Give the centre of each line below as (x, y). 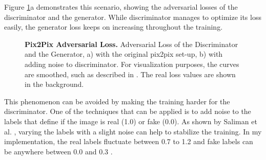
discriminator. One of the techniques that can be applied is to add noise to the (128, 111)
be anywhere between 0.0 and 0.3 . (58, 151)
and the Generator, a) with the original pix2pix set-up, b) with (124, 54)
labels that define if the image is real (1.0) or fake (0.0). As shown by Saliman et (131, 121)
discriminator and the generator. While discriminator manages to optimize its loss (133, 17)
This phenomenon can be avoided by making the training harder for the (117, 101)
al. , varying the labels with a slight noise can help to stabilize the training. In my (133, 131)
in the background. (54, 84)
